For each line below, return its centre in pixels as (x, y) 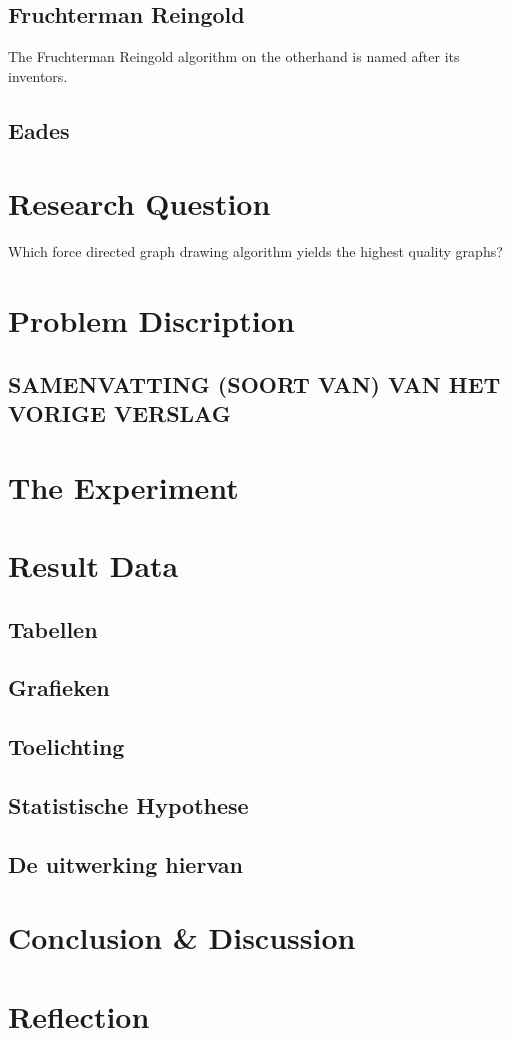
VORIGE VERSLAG (119, 413)
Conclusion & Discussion (182, 937)
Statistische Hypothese (128, 804)
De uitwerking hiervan (125, 863)
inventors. (38, 75)
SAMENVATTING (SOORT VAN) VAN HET (254, 383)
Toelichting (66, 746)
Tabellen (53, 628)
